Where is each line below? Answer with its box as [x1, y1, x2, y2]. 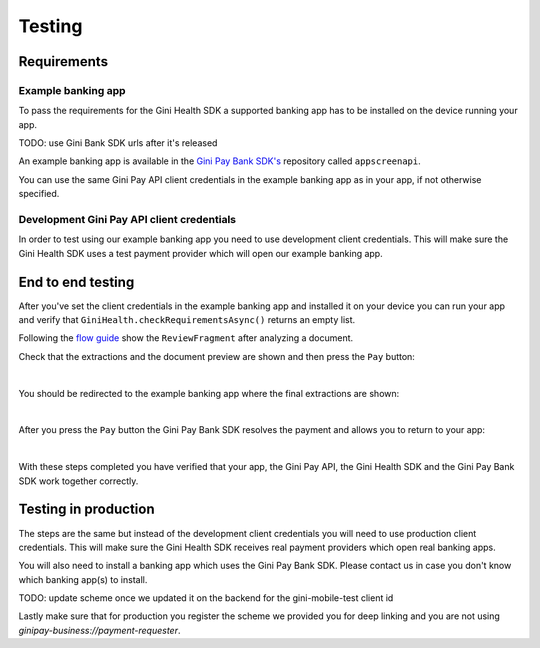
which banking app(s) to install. [18, 573, 148, 585]
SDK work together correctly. [18, 475, 139, 487]
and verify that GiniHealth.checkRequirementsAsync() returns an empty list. [18, 314, 356, 326]
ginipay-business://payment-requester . [18, 624, 181, 636]
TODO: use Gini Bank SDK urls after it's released [18, 137, 218, 149]
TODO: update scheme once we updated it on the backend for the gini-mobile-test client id [18, 592, 394, 604]
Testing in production [18, 501, 155, 518]
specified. [18, 188, 60, 200]
